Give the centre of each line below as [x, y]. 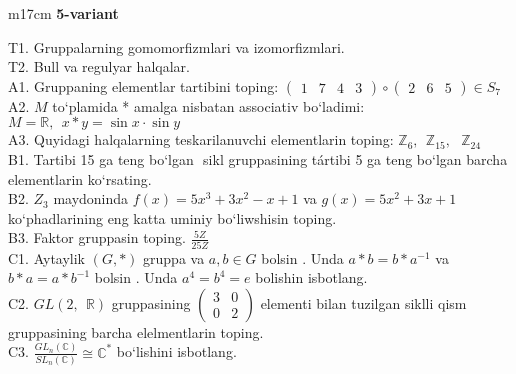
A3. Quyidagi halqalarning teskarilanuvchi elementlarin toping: [201, 139]
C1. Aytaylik [47, 257]
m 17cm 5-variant [63, 13]
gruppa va [174, 257]
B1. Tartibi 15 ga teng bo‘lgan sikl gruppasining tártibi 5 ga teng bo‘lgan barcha [258, 158]
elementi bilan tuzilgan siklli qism [363, 302]
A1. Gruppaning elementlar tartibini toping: [143, 85]
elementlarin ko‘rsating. [80, 178]
